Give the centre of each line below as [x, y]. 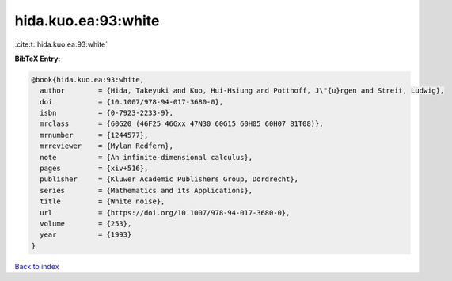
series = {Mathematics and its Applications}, [146, 190]
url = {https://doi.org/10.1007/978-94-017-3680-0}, [165, 213]
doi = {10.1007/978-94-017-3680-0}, [132, 102]
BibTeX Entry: [38, 59]
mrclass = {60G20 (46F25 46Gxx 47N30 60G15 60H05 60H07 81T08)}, [182, 124]
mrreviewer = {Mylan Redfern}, [107, 146]
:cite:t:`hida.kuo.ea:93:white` [61, 44]
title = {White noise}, [103, 201]
